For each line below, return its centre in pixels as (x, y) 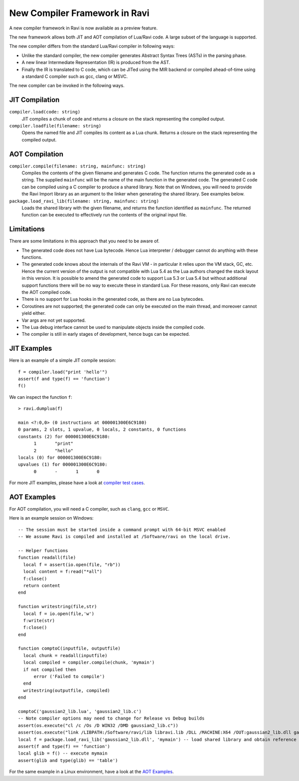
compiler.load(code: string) (45, 112)
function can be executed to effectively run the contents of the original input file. (104, 215)
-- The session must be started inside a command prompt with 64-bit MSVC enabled (122, 529)
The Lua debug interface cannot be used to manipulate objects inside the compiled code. (113, 327)
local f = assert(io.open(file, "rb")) (72, 564)
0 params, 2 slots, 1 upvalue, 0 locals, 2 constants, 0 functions (102, 429)
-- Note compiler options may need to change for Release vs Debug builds (111, 719)
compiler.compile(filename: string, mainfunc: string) (78, 166)
